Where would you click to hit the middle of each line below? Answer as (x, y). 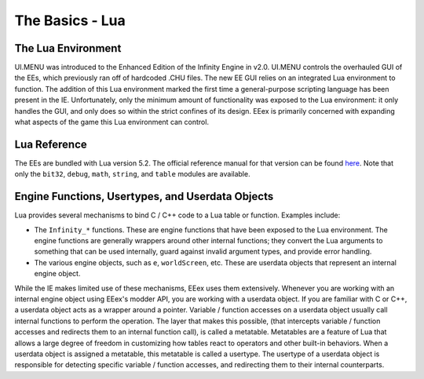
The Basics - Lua (70, 20)
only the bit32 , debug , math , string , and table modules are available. (132, 174)
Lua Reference (51, 144)
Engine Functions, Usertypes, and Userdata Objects (144, 197)
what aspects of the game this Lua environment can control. (112, 122)
